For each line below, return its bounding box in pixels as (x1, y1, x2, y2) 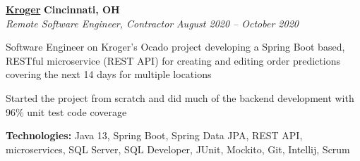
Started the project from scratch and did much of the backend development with (6, 90, 354, 105)
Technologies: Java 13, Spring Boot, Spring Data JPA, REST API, (6, 128, 303, 143)
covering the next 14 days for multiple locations (6, 67, 212, 82)
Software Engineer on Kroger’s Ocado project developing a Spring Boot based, (6, 39, 345, 54)
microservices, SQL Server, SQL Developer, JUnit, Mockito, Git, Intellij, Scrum (6, 141, 350, 156)
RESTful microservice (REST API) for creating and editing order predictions (6, 53, 340, 67)
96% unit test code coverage (6, 104, 127, 119)
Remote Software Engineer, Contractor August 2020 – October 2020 (6, 15, 299, 30)
